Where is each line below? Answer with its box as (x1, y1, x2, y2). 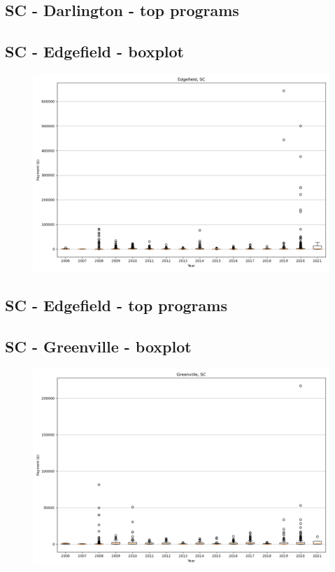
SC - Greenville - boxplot (5, 336, 192, 357)
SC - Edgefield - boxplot (5, 41, 184, 62)
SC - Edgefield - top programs (5, 294, 227, 316)
